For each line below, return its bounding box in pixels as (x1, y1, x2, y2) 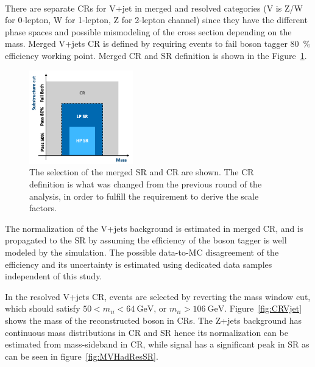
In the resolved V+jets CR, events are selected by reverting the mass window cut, (5, 290, 311, 302)
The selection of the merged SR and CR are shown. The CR (29, 166, 254, 178)
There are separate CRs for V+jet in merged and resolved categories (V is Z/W (5, 1, 303, 14)
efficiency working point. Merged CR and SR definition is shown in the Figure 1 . (5, 49, 307, 61)
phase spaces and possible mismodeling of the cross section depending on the (5, 25, 292, 38)
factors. (29, 201, 57, 214)
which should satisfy (5, 302, 80, 315)
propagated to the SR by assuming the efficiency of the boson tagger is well (5, 234, 287, 246)
